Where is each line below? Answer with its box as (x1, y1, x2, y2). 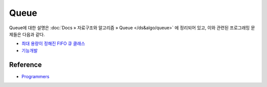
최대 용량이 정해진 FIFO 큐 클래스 (21, 41, 86, 46)
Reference (9, 60, 42, 69)
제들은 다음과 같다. (9, 31, 45, 37)
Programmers (21, 73, 49, 79)
